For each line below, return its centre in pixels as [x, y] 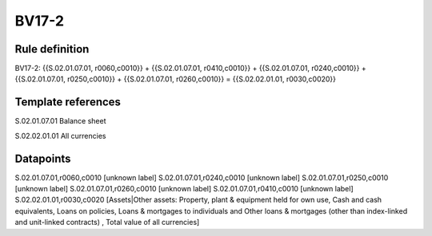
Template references [68, 102]
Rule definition [52, 49]
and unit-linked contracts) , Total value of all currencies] [107, 222]
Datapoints [43, 158]
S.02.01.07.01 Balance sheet [60, 121]
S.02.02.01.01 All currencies [60, 136]
